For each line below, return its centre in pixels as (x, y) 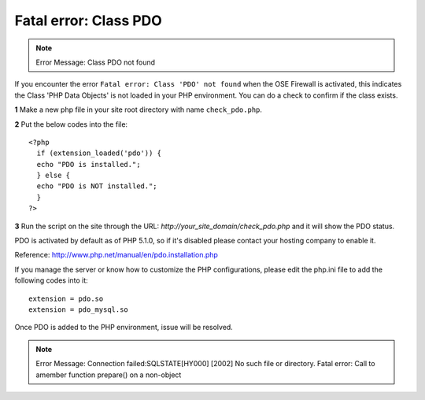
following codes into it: (51, 280)
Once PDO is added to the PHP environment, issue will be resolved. (124, 328)
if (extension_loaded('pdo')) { (99, 153)
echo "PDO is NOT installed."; (97, 186)
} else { (54, 176)
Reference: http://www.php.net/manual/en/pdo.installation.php (116, 255)
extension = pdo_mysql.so (79, 309)
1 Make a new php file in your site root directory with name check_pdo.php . (139, 109)
